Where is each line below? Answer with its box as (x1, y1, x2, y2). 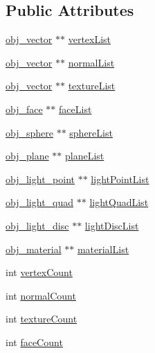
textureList (68, 78, 116, 93)
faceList (59, 101, 92, 116)
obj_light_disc (6, 218, 69, 232)
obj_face (6, 101, 43, 116)
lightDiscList (84, 218, 139, 232)
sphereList (69, 125, 113, 139)
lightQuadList (89, 195, 149, 209)
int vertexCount (6, 265, 73, 279)
